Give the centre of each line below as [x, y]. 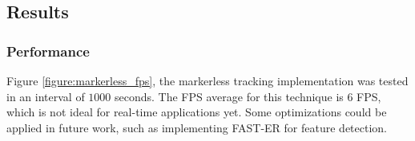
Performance [48, 51]
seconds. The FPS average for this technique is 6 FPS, [248, 96]
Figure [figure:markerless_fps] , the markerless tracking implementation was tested [207, 80]
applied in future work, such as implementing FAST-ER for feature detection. [197, 127]
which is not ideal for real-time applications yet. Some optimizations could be [197, 112]
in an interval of [46, 96]
